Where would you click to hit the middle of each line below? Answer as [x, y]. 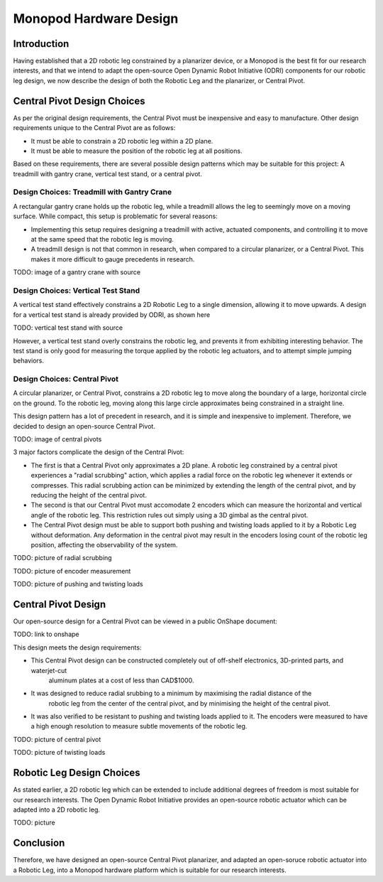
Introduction [41, 44]
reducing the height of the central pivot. [89, 495]
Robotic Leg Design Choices [77, 773]
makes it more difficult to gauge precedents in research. [113, 259]
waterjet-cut [49, 670]
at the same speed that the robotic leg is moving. [102, 240]
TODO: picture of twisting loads [59, 753]
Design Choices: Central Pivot [66, 379]
